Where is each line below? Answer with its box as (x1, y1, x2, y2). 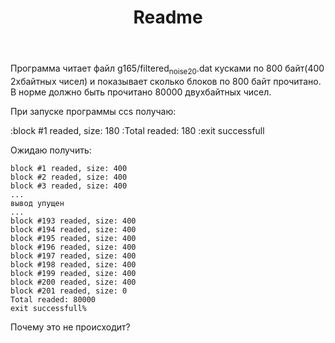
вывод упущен (10, 198, 65, 208)
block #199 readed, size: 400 (10, 268, 137, 278)
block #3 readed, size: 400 (10, 181, 128, 191)
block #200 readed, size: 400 (10, 277, 137, 287)
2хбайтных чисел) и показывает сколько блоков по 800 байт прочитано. (10, 75, 322, 87)
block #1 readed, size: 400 (10, 163, 128, 173)
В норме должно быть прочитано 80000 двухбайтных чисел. (10, 86, 272, 98)
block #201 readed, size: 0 (10, 286, 128, 296)
